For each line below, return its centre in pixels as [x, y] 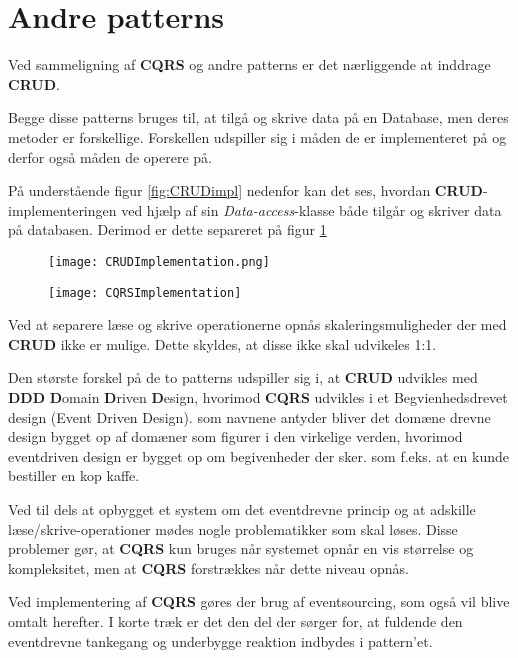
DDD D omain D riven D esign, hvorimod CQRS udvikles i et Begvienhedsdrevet [258, 396]
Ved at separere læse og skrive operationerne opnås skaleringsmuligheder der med [257, 324]
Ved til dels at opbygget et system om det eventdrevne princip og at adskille [242, 508]
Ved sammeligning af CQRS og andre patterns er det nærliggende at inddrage [249, 64]
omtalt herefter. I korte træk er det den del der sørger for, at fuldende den [235, 620]
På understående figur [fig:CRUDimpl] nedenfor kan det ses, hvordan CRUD [245, 190]
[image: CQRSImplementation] [145, 292]
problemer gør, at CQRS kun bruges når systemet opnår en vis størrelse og [241, 548]
